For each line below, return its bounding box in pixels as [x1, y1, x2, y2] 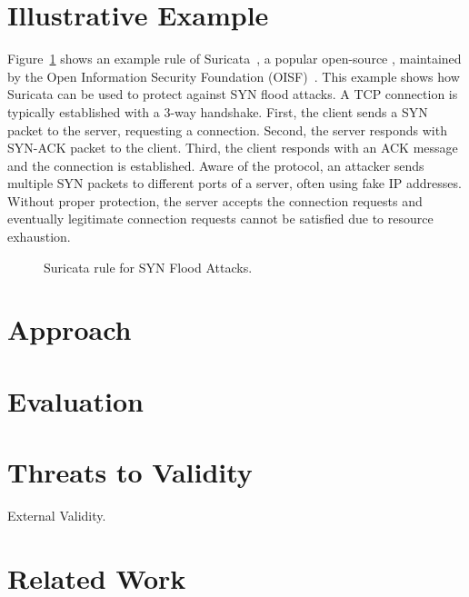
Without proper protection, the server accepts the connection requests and [7, 191, 423, 210]
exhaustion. [7, 227, 71, 246]
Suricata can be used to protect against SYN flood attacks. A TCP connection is [7, 85, 458, 104]
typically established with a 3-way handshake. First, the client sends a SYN [7, 102, 428, 121]
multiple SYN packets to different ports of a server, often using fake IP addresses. [7, 174, 462, 193]
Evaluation [7, 382, 144, 419]
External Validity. [7, 506, 106, 525]
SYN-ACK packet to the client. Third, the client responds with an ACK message [7, 138, 458, 157]
